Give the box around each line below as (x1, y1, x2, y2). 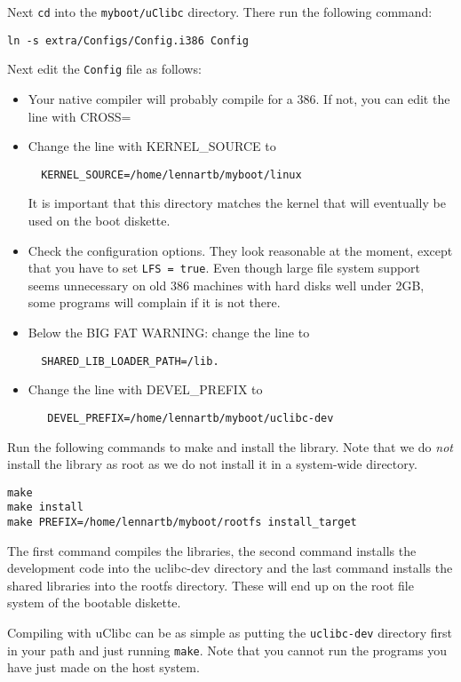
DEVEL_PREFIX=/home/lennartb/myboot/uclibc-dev (47, 411, 334, 424)
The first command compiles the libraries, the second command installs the (7, 541, 417, 559)
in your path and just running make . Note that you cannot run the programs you (7, 640, 447, 659)
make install (7, 501, 83, 514)
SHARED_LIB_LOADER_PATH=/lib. (41, 354, 219, 368)
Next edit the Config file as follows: (7, 59, 202, 78)
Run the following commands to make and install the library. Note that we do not (7, 437, 453, 456)
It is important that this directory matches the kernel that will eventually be (28, 194, 446, 212)
